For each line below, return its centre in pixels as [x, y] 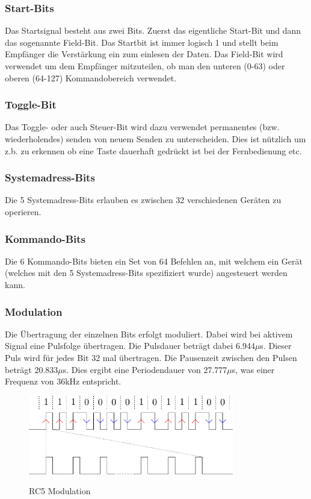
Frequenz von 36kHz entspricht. [63, 381]
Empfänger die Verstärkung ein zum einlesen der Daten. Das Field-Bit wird [144, 54]
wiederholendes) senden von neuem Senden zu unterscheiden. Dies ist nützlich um [155, 139]
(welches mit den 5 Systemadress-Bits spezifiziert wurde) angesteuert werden [146, 273]
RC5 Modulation [60, 491]
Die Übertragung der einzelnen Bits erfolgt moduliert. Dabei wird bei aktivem [149, 334]
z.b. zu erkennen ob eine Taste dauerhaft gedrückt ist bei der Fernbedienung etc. [153, 150]
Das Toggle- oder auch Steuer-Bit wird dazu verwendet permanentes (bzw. [142, 127]
